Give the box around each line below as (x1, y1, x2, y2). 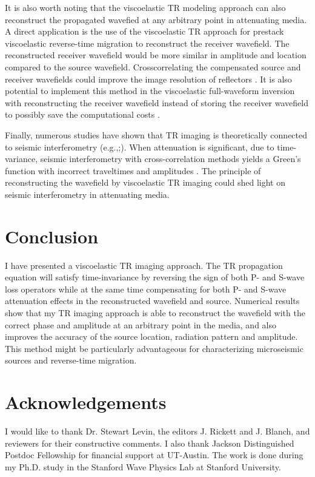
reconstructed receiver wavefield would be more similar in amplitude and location (5, 49, 307, 61)
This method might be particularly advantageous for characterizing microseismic (5, 342, 303, 354)
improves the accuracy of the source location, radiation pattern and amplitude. (5, 330, 298, 343)
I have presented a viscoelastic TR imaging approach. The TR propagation (5, 259, 283, 271)
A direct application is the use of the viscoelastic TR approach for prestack (5, 25, 284, 38)
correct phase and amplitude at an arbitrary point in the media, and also (5, 318, 276, 331)
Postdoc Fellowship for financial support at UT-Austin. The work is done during (5, 448, 303, 461)
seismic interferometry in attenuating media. (5, 188, 170, 200)
